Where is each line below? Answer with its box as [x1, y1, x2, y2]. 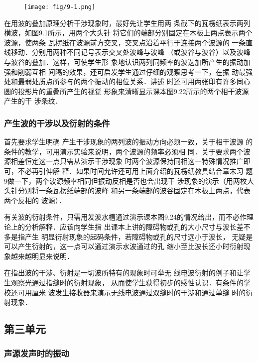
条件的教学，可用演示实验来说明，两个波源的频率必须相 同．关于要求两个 [4, 146, 244, 156]
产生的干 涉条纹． [4, 96, 62, 106]
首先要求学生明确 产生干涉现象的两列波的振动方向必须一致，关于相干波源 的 [4, 136, 253, 147]
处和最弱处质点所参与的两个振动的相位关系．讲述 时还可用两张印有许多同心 [4, 76, 251, 87]
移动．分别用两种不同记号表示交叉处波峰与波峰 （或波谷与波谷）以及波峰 [10, 47, 251, 57]
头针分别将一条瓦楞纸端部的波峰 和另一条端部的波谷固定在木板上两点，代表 [4, 185, 251, 196]
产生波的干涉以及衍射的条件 [4, 117, 110, 129]
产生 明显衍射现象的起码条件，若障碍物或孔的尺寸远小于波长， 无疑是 [24, 231, 253, 241]
